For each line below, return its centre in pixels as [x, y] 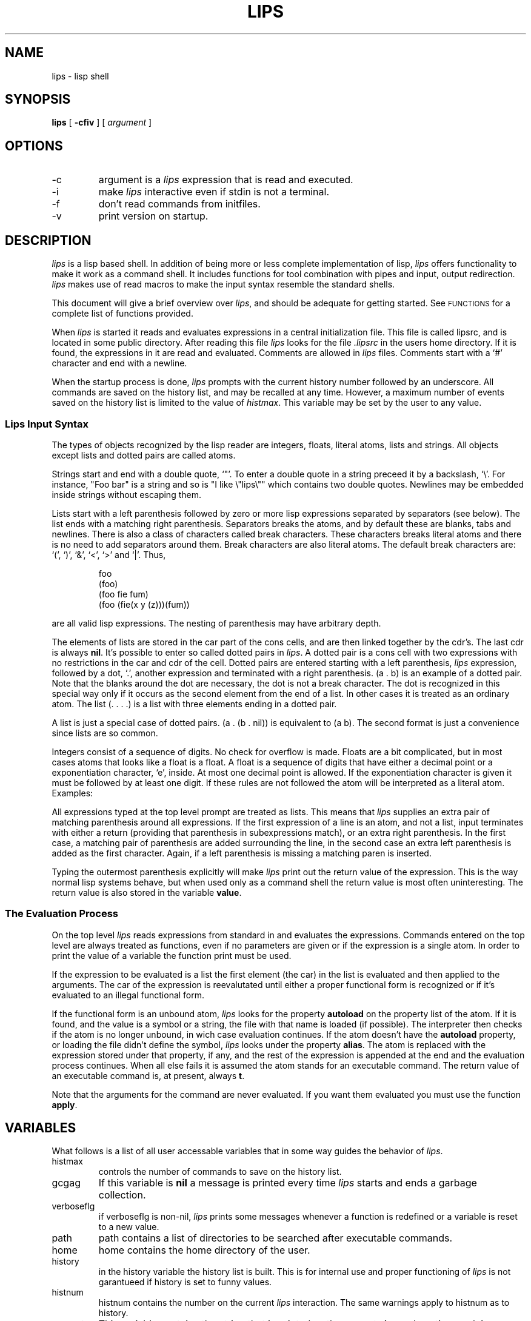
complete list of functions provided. [122, 314]
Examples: [72, 793]
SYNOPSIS [38, 99]
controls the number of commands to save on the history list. [220, 1172]
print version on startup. [153, 216]
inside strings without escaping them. [126, 494]
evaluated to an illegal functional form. [128, 995]
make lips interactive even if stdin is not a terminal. [214, 192]
